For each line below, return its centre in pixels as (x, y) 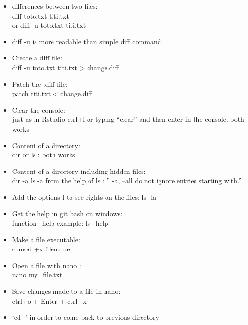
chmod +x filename (41, 249)
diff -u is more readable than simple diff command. (88, 41)
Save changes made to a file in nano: (66, 291)
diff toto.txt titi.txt (40, 15)
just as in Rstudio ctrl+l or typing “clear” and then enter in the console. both (128, 119)
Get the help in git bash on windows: (67, 213)
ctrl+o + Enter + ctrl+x (49, 300)
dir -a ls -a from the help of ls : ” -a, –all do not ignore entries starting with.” (127, 181)
